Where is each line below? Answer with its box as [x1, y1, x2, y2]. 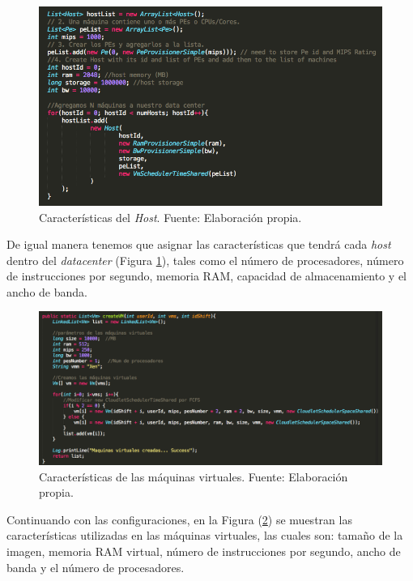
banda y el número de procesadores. [6, 558, 185, 575]
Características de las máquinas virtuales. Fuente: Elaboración [39, 468, 348, 485]
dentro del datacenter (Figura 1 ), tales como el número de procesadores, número [6, 251, 404, 268]
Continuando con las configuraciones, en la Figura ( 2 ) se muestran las [6, 511, 352, 528]
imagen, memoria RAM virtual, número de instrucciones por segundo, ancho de [6, 543, 401, 560]
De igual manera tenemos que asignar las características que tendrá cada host [6, 236, 391, 253]
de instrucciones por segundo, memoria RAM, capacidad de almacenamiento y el [6, 267, 407, 284]
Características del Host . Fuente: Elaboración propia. [39, 208, 302, 225]
